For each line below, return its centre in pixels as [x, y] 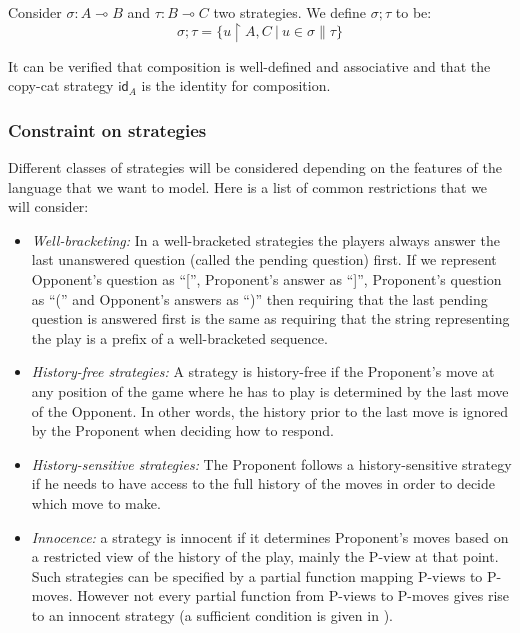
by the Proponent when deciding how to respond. [182, 430]
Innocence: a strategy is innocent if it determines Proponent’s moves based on [270, 536]
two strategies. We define [290, 12]
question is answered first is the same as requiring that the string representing [270, 318]
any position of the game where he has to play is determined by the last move [270, 390]
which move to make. [96, 502]
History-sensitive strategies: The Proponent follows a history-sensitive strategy [271, 463]
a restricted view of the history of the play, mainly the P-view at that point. [265, 556]
